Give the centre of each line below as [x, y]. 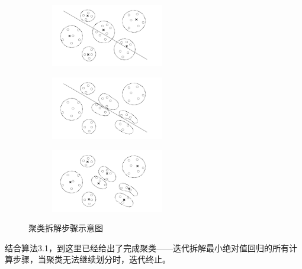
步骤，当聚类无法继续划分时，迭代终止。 [91, 259]
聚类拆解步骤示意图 [66, 228]
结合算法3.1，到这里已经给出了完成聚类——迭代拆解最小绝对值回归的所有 [147, 247]
